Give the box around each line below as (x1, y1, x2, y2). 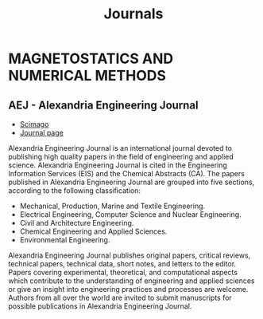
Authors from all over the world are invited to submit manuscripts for (8, 293, 232, 302)
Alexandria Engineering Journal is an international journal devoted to (8, 144, 233, 152)
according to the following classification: (8, 186, 141, 195)
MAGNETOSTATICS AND (8, 49, 173, 68)
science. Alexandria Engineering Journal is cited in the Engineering (8, 160, 228, 170)
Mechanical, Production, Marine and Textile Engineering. (19, 201, 206, 211)
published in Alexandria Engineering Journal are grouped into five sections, (8, 177, 255, 187)
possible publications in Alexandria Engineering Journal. (8, 301, 192, 311)
